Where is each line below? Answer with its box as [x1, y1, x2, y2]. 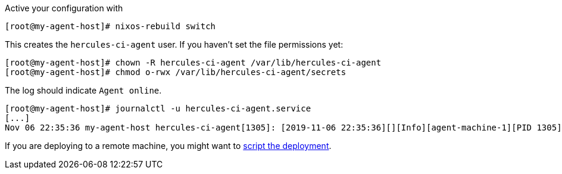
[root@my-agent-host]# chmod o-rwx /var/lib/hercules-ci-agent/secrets [5, 67, 346, 77]
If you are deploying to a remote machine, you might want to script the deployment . [5, 141, 332, 151]
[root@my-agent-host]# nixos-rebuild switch [5, 21, 216, 31]
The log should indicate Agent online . [5, 85, 162, 95]
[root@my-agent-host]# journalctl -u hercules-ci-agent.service [5, 104, 311, 113]
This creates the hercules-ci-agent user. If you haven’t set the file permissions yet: [5, 39, 344, 49]
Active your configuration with [5, 3, 123, 13]
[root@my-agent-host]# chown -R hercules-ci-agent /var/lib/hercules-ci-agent [5, 58, 382, 67]
